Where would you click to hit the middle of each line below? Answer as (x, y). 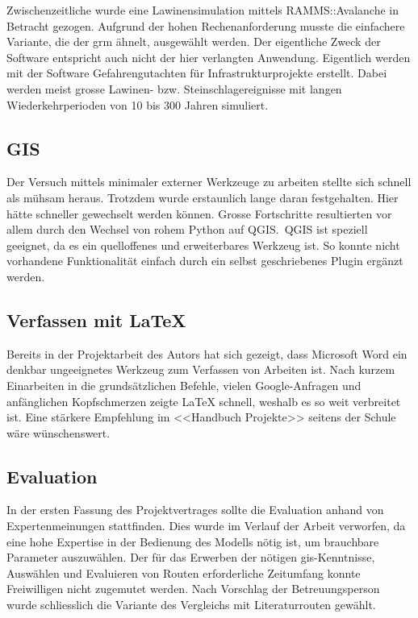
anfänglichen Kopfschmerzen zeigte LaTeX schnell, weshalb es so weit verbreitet (204, 401)
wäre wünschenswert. (59, 432)
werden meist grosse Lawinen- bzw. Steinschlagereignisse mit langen (174, 88)
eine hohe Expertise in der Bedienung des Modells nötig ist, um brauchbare (193, 541)
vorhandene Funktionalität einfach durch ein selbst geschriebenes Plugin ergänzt (205, 261)
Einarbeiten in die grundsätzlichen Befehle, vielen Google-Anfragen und (184, 385)
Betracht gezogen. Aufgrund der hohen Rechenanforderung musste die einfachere (206, 25)
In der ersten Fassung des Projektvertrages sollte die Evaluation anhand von (195, 510)
